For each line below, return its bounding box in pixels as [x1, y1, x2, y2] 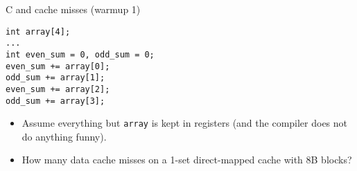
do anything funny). [21, 129, 107, 143]
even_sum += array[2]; [6, 84, 110, 94]
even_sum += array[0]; [6, 61, 110, 71]
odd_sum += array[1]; [6, 73, 105, 83]
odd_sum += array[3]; [6, 96, 105, 106]
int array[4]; [6, 26, 71, 37]
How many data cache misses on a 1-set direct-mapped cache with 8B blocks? [21, 152, 352, 167]
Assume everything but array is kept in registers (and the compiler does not [21, 116, 348, 130]
